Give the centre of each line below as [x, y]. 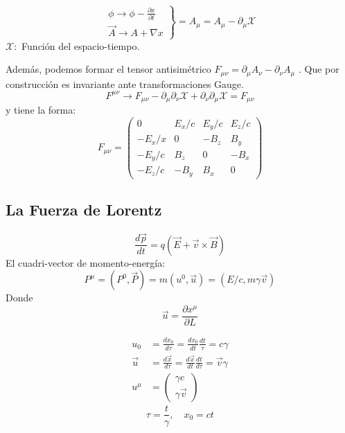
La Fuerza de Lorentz [84, 210]
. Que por [319, 69]
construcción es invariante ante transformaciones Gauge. [125, 83]
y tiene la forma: [41, 110]
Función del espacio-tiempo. [81, 45]
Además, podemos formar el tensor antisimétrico [108, 69]
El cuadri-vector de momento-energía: [86, 262]
